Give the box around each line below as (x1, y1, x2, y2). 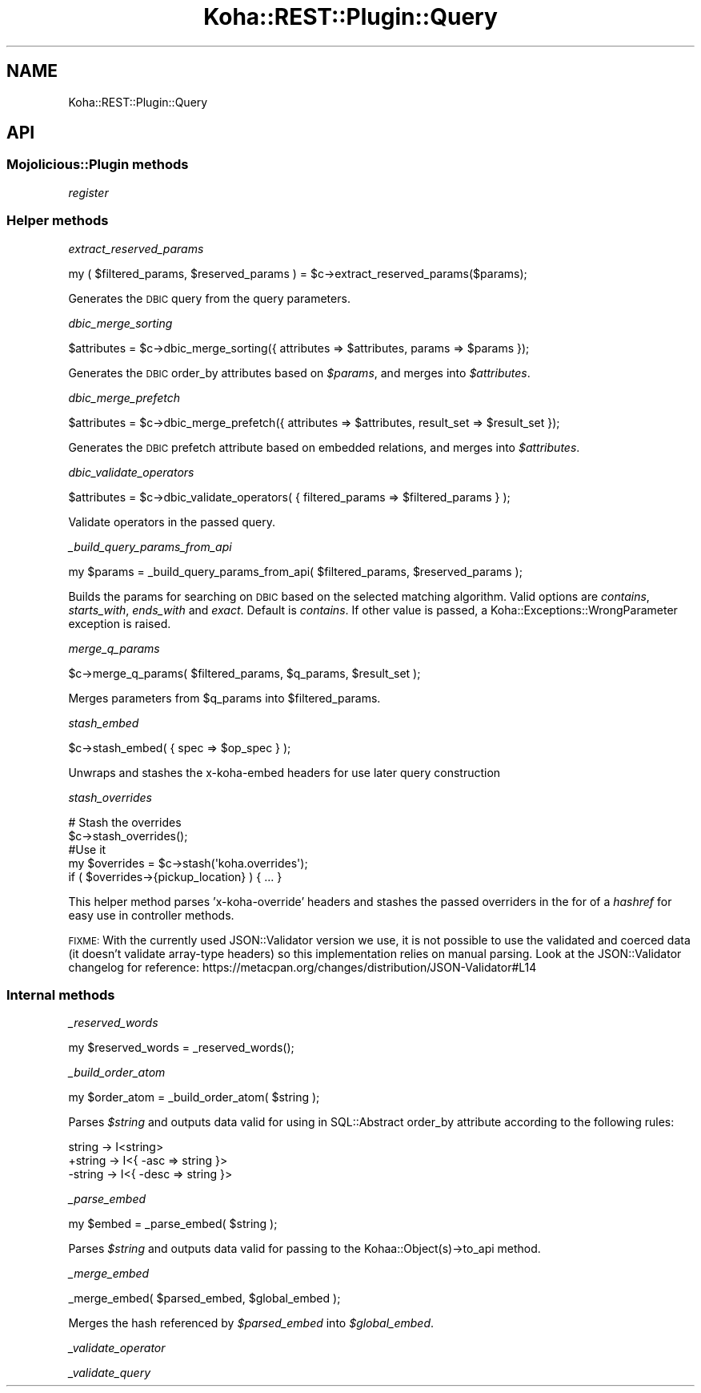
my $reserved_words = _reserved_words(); (68, 1041, 294, 1055)
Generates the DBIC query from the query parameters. (68, 291, 350, 305)
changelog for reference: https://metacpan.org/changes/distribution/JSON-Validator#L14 (68, 960, 537, 974)
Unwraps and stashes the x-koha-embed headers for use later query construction (68, 765, 501, 779)
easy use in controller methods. (68, 908, 234, 922)
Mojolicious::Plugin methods (6, 156, 189, 173)
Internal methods (6, 986, 115, 1003)
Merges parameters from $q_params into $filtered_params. (68, 690, 381, 705)
